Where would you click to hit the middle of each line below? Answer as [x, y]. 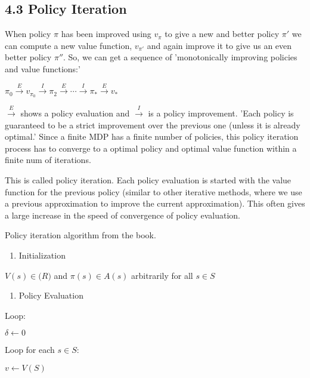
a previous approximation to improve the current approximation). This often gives [155, 203]
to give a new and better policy [222, 34]
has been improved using [106, 34]
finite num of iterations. [48, 160]
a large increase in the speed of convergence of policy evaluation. [123, 215]
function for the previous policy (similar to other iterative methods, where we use [154, 191]
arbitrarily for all [162, 275]
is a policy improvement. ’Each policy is [221, 113]
